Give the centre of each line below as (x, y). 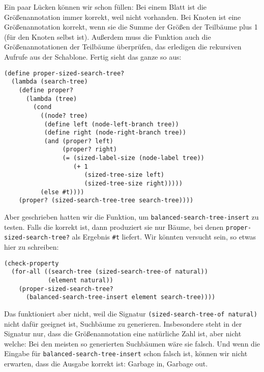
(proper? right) (90, 150)
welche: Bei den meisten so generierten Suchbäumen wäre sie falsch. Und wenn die (132, 343)
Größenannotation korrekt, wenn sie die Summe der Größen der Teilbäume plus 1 (131, 27)
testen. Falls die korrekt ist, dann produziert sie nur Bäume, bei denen (114, 227)
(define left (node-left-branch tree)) (111, 124)
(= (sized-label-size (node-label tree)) (133, 158)
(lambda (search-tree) (50, 82)
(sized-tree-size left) (124, 175)
